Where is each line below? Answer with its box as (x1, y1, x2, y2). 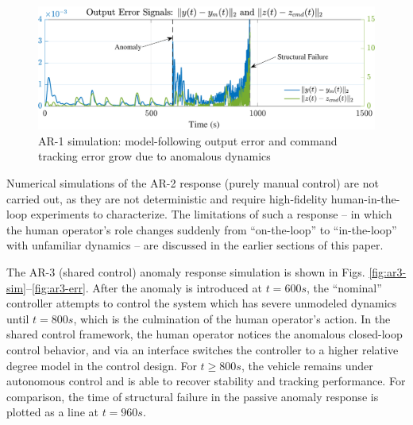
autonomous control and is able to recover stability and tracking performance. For (6, 373, 406, 389)
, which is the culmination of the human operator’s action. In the (73, 310, 391, 326)
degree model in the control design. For (6, 357, 197, 373)
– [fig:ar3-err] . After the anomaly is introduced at (25, 279, 263, 296)
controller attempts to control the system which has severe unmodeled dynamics (6, 295, 397, 311)
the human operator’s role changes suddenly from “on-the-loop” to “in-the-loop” (6, 221, 397, 238)
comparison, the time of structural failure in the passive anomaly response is (6, 388, 379, 404)
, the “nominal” (306, 279, 382, 296)
